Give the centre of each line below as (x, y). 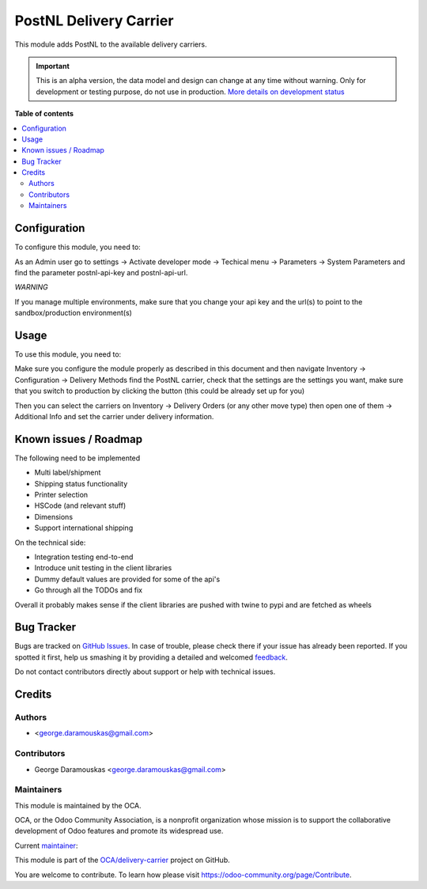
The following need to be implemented (77, 458)
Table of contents (44, 114)
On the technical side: (50, 543)
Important (53, 66)
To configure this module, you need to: (78, 247)
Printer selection (61, 495)
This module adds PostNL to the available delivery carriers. (111, 44)
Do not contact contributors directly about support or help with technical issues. (145, 671)
